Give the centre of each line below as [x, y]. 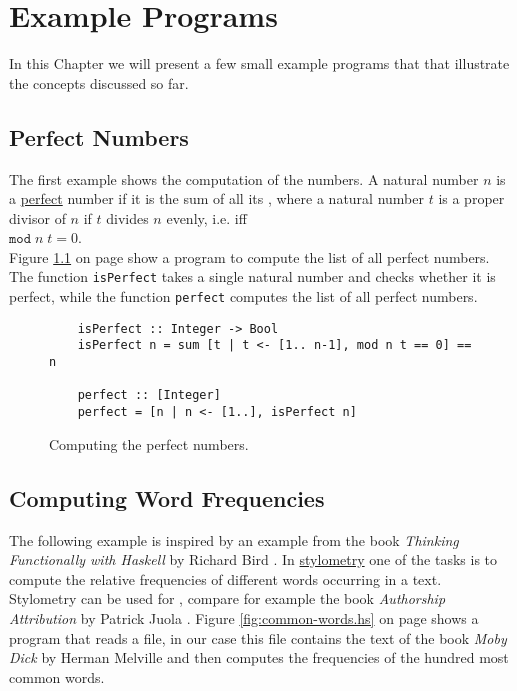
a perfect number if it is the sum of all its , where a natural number [216, 198]
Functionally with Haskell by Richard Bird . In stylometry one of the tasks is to [253, 559]
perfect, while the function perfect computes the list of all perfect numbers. [243, 296]
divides [127, 217]
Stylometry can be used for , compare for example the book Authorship [227, 598]
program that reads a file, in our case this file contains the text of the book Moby [258, 637]
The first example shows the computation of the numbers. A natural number [244, 178]
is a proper [471, 198]
